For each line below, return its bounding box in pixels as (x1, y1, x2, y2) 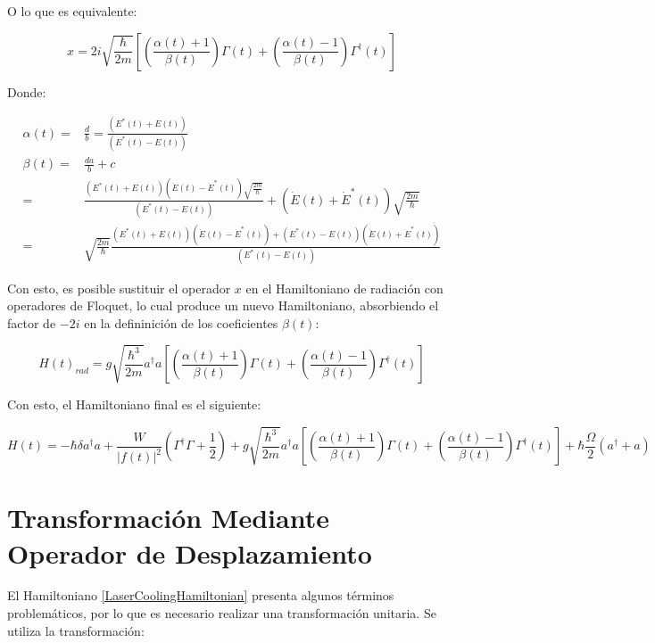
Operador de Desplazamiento (7, 534, 372, 571)
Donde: (7, 82, 46, 101)
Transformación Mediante (7, 499, 329, 536)
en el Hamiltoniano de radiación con (245, 278, 444, 297)
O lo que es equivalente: (7, 2, 137, 20)
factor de (7, 313, 56, 332)
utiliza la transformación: (7, 621, 145, 639)
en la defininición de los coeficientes (84, 313, 278, 332)
